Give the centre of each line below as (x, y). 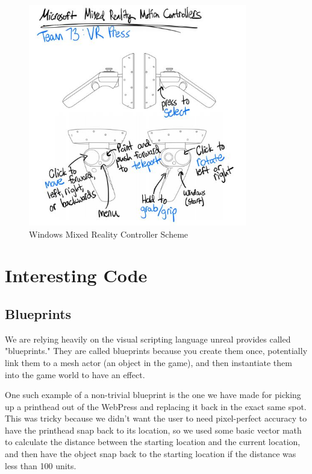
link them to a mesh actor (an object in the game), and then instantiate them (148, 362)
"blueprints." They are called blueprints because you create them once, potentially (156, 351)
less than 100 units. (41, 465)
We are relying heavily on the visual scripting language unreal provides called (148, 339)
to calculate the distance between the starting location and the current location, (153, 442)
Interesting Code (76, 275)
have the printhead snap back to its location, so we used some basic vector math (153, 430)
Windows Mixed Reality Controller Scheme (109, 234)
